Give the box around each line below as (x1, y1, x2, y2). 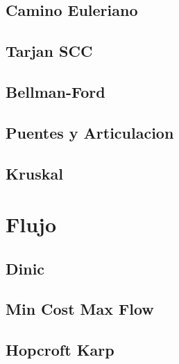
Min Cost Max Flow (6, 298, 154, 320)
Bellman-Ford (6, 80, 105, 102)
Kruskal (6, 162, 64, 184)
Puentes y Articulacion (6, 121, 174, 143)
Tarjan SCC (6, 40, 93, 62)
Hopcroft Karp (6, 339, 114, 361)
